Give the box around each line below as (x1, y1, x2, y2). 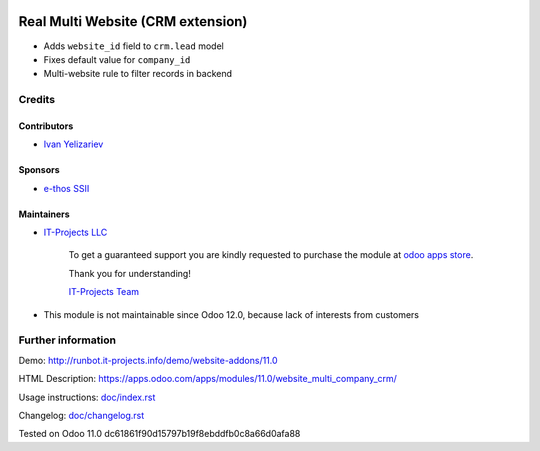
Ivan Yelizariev (43, 138, 104, 150)
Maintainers (18, 208, 70, 220)
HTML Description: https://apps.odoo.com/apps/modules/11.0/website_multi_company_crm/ (18, 373, 397, 385)
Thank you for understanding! (68, 267, 192, 279)
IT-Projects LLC (43, 226, 108, 239)
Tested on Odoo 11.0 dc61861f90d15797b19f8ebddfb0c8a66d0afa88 (18, 428, 301, 440)
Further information (18, 333, 117, 347)
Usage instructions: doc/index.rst (18, 391, 156, 403)
